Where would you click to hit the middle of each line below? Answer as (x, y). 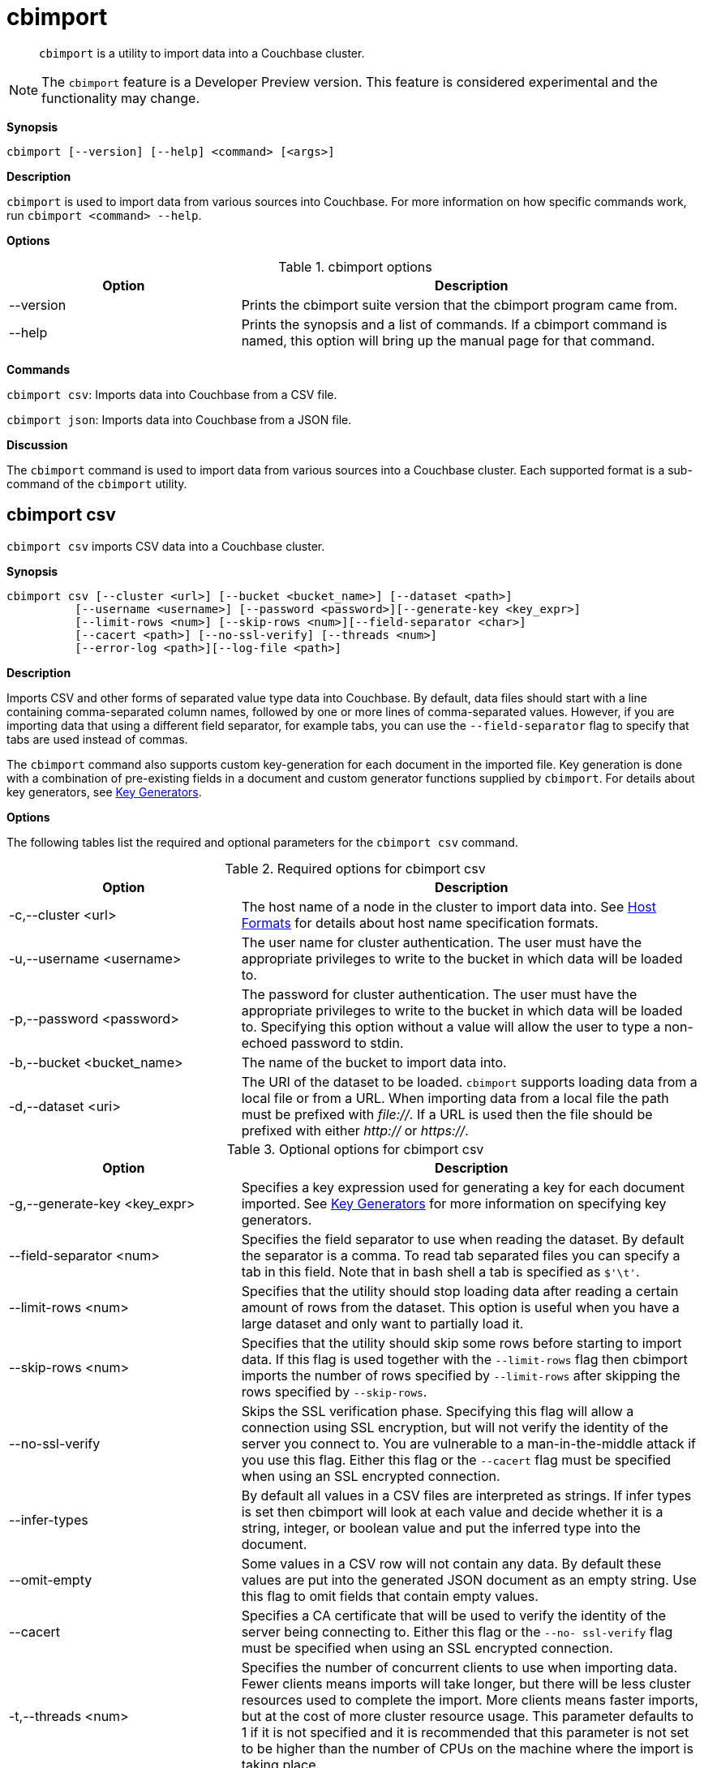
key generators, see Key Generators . (104, 792)
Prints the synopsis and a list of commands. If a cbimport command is (454, 324)
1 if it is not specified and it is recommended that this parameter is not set (465, 1732)
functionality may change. (121, 98)
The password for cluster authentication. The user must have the (439, 994)
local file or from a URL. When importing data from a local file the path (455, 1098)
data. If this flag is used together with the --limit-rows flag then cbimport (464, 1359)
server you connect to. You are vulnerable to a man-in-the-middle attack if (468, 1443)
